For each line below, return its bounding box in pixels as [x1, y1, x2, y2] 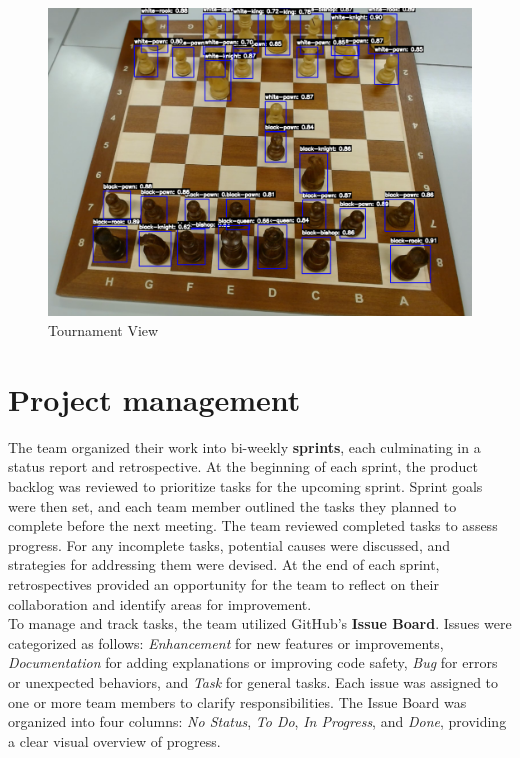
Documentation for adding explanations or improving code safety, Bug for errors [8, 652, 498, 673]
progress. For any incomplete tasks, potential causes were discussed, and [8, 534, 451, 555]
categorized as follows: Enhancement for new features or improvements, [8, 632, 444, 653]
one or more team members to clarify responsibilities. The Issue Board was [8, 691, 467, 712]
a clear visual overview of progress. [8, 730, 221, 751]
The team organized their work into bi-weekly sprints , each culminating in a [8, 436, 481, 457]
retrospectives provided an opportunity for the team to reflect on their [8, 573, 439, 594]
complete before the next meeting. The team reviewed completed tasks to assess [8, 515, 498, 536]
